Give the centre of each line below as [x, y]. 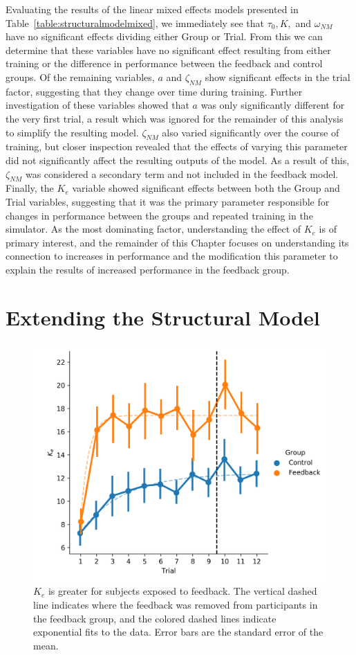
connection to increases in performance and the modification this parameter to [172, 256]
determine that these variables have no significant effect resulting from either [168, 50]
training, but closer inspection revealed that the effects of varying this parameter [177, 146]
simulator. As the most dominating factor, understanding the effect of [153, 229]
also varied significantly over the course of [251, 132]
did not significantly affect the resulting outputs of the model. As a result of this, [178, 160]
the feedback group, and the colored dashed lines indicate [155, 618]
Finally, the [30, 188]
